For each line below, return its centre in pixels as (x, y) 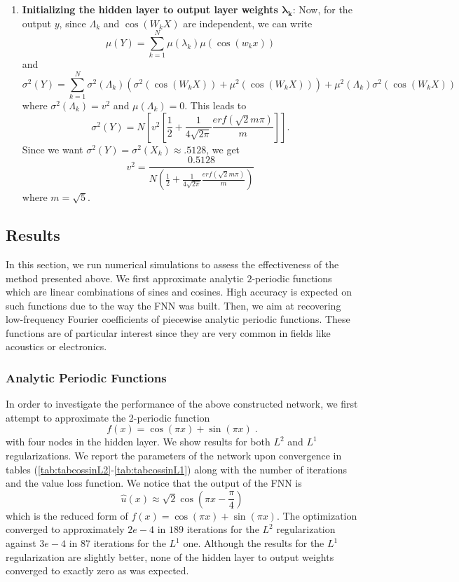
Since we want (53, 149)
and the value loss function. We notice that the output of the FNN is (154, 483)
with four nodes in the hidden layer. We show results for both (138, 442)
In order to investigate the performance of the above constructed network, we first (182, 404)
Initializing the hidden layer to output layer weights (150, 9)
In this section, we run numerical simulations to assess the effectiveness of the (172, 264)
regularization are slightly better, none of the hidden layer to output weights (170, 556)
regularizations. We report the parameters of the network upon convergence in (174, 456)
